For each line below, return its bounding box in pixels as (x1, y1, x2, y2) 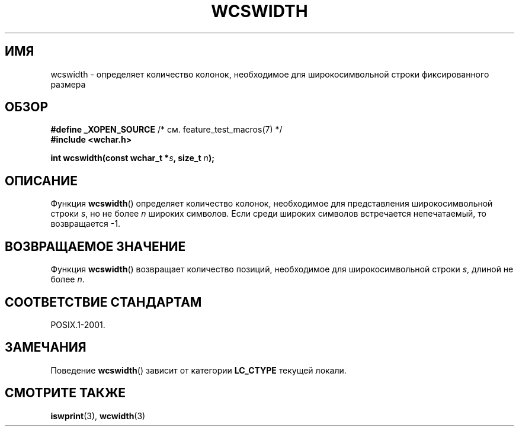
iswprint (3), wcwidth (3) (50, 410, 146, 421)
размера (50, 79, 86, 89)
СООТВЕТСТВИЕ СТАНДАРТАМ (5, 294, 202, 310)
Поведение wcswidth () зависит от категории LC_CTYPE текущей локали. (50, 365, 347, 375)
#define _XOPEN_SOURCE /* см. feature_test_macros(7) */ (50, 124, 283, 135)
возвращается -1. (50, 218, 120, 229)
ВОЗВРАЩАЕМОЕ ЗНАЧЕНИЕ (5, 239, 186, 254)
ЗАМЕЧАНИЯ (5, 340, 86, 355)
